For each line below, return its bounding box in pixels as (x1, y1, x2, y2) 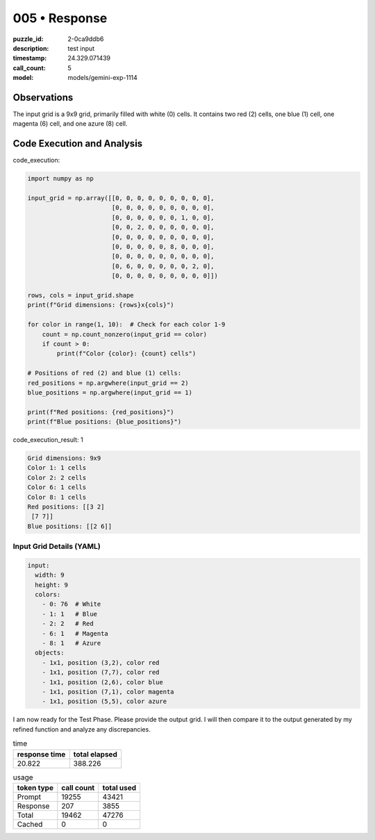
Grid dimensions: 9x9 (27, 454, 101, 462)
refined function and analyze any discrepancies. (12, 725, 151, 733)
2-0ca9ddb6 (67, 35, 104, 43)
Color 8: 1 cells (27, 493, 87, 501)
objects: (35, 649, 65, 657)
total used (102, 782, 137, 792)
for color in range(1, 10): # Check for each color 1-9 (27, 320, 226, 329)
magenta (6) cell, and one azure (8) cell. (12, 120, 128, 128)
